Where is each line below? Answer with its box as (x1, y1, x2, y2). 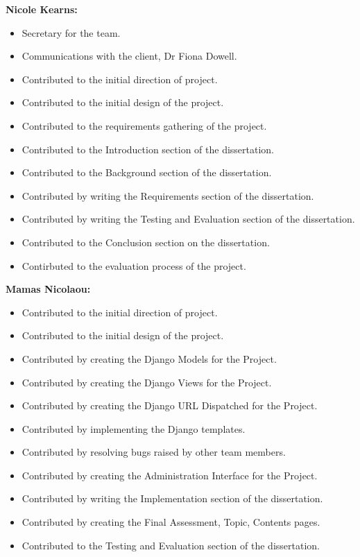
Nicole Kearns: (6, 2, 78, 16)
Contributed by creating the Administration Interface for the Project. (22, 468, 318, 482)
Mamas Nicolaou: (6, 282, 91, 296)
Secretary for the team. (22, 25, 121, 40)
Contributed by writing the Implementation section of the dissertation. (22, 491, 323, 506)
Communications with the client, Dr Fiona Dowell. (22, 49, 237, 63)
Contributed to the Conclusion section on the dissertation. (22, 234, 270, 249)
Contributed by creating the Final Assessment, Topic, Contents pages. (22, 515, 320, 529)
